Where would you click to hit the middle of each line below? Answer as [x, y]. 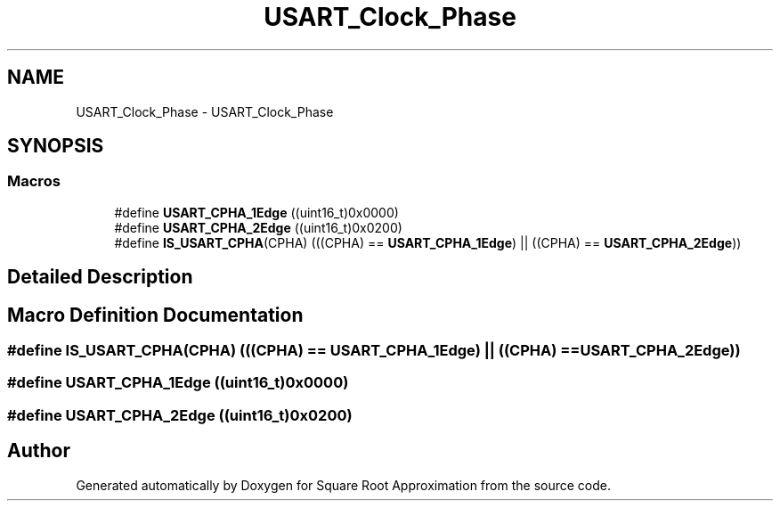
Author [39, 451]
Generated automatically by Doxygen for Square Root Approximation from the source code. [343, 485]
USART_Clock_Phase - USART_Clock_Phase [205, 111]
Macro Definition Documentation [155, 315]
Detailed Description [100, 277]
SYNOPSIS [56, 146]
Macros [34, 181]
